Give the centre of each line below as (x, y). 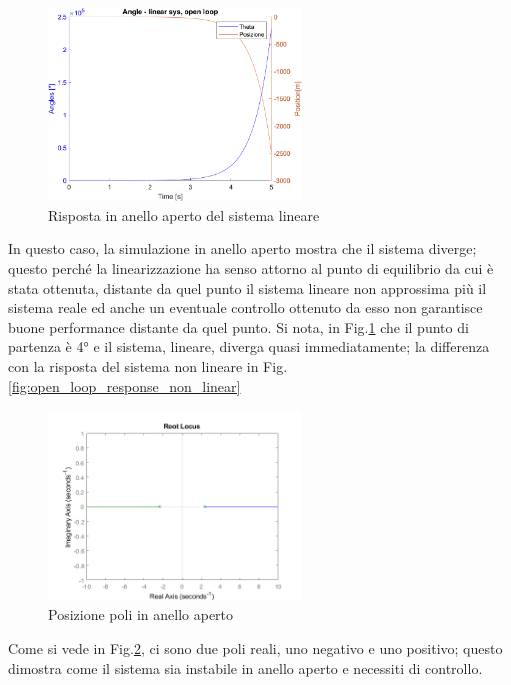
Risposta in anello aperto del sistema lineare (184, 214)
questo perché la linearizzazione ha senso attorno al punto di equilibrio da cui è (251, 267)
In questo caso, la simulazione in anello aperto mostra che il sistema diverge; (242, 248)
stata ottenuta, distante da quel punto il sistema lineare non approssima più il (247, 287)
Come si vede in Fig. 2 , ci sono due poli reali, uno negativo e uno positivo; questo (255, 648)
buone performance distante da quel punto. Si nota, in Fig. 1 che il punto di (238, 326)
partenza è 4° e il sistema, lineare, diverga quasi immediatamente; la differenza (249, 346)
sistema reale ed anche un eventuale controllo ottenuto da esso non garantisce (245, 307)
